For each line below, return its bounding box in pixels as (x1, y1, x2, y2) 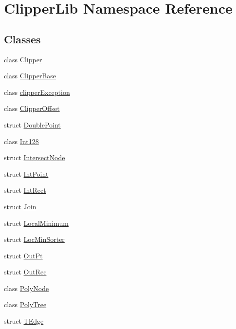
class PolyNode (4, 283, 49, 293)
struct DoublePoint (4, 119, 61, 129)
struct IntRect (4, 185, 46, 195)
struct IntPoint (4, 168, 49, 179)
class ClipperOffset (4, 103, 60, 113)
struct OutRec (4, 267, 47, 277)
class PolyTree (4, 299, 47, 310)
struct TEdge (4, 316, 44, 326)
